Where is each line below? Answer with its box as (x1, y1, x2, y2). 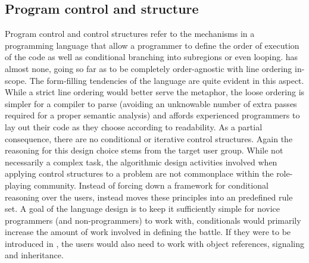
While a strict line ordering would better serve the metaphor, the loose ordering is (5, 86, 305, 98)
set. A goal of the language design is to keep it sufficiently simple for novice (5, 202, 280, 215)
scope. (5, 74, 27, 86)
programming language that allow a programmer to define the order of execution (5, 39, 299, 51)
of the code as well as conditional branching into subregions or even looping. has (5, 51, 298, 63)
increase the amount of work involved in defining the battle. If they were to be (5, 226, 291, 238)
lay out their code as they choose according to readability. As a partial (5, 120, 263, 133)
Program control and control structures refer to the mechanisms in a (5, 27, 255, 40)
